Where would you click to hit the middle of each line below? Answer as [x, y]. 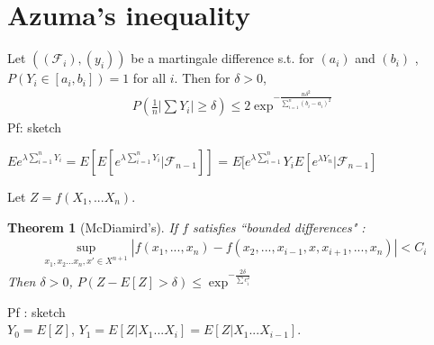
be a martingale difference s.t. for [222, 58]
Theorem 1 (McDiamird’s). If [93, 227]
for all [149, 78]
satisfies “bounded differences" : [279, 227]
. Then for [202, 78]
